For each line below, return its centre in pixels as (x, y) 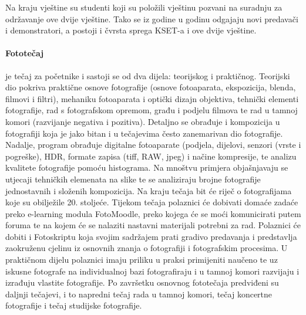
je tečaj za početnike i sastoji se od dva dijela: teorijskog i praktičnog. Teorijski (148, 75)
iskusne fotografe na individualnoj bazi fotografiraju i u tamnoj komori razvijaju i (152, 271)
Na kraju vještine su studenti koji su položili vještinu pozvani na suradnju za (144, 7)
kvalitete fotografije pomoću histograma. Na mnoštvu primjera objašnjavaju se (147, 167)
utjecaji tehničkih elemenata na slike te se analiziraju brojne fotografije (133, 179)
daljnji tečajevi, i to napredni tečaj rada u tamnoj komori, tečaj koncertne (139, 294)
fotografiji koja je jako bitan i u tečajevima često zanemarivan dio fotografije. (144, 133)
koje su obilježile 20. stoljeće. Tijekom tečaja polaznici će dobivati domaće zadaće (152, 202)
